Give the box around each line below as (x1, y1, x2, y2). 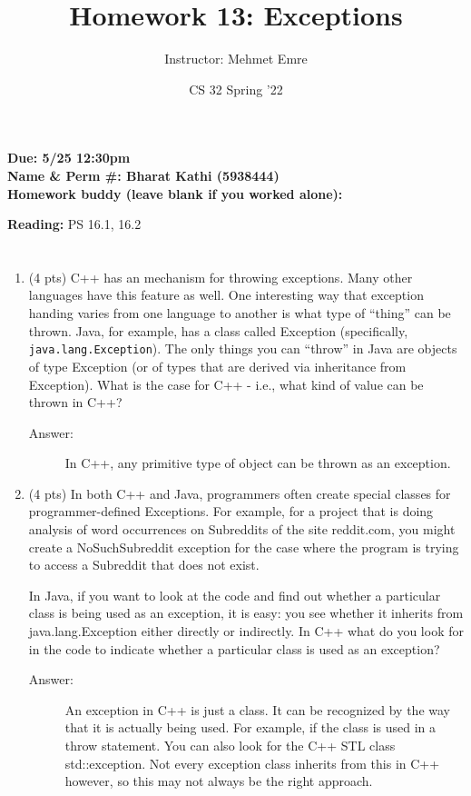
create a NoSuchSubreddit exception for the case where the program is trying (28, 537, 459, 556)
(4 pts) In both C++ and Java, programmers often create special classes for (28, 483, 451, 502)
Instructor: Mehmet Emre (164, 49, 308, 68)
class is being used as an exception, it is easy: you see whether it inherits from (28, 603, 464, 622)
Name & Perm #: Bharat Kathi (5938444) (7, 165, 280, 184)
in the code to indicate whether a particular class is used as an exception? (28, 639, 440, 658)
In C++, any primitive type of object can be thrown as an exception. (64, 453, 451, 473)
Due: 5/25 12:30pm (7, 148, 131, 167)
